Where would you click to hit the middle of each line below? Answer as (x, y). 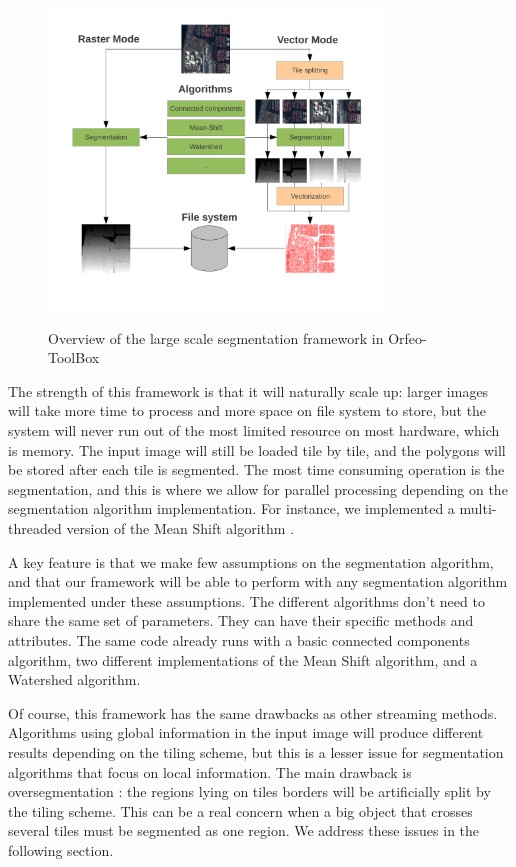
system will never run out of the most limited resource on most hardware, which (254, 430)
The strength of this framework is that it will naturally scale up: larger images (248, 390)
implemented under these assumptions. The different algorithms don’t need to (246, 600)
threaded (35, 528)
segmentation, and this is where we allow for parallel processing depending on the (258, 488)
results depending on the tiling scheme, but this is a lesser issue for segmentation (256, 751)
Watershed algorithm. (74, 679)
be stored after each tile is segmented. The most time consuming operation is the (256, 469)
